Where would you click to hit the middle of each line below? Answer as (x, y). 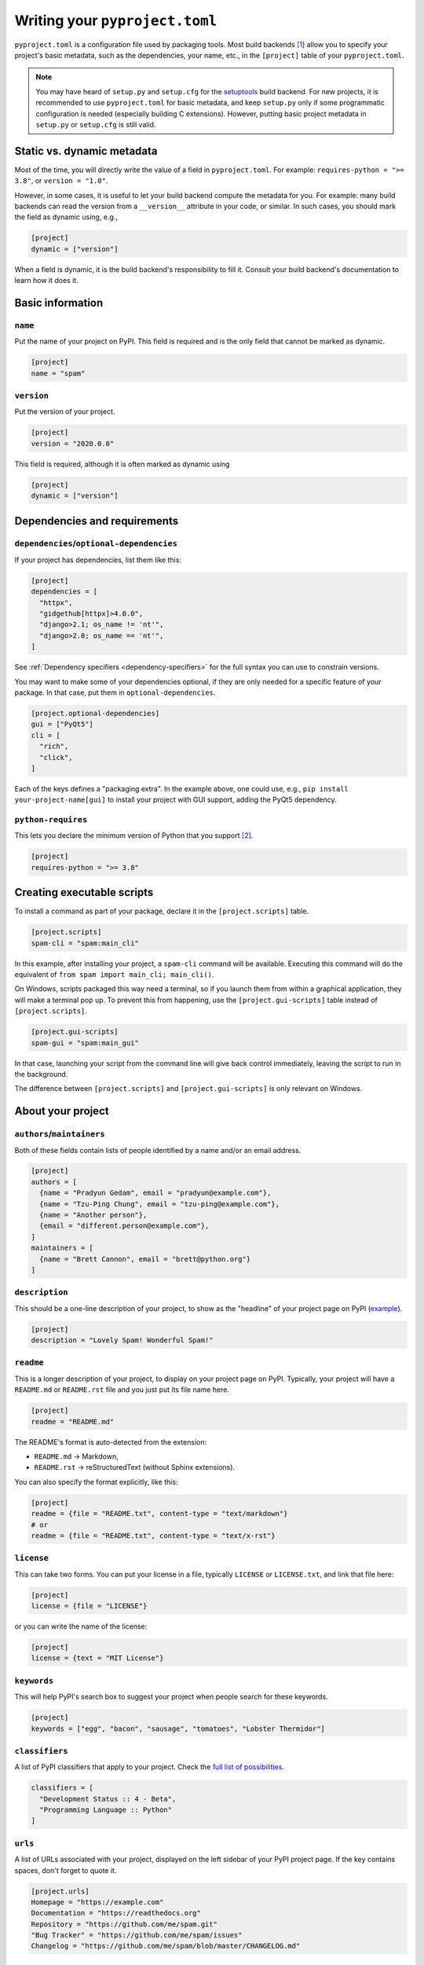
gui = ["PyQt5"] (62, 724)
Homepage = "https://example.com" (97, 1902)
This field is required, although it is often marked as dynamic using (122, 464)
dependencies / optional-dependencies (96, 544)
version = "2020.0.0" (73, 443)
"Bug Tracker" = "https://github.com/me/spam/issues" (137, 1935)
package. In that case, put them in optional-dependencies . (115, 692)
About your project (62, 1111)
